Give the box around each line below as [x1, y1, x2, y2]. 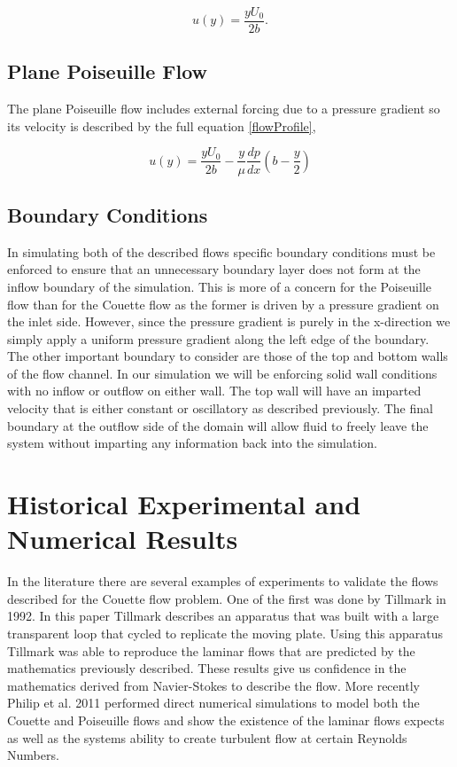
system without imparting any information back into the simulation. [7, 434, 378, 452]
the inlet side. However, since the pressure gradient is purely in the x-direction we [7, 312, 451, 331]
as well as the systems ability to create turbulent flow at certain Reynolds [7, 728, 407, 747]
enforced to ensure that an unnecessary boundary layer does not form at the [7, 260, 421, 278]
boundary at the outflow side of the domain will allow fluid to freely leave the [7, 416, 429, 434]
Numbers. [7, 746, 59, 764]
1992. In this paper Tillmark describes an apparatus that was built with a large [7, 607, 439, 625]
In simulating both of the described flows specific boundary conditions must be [7, 242, 436, 261]
